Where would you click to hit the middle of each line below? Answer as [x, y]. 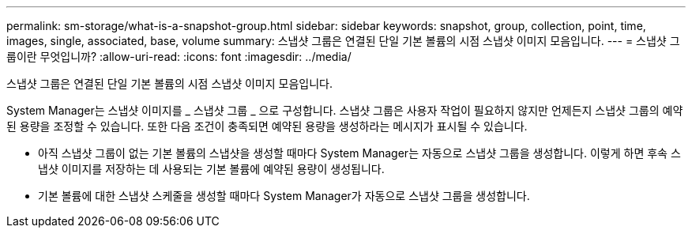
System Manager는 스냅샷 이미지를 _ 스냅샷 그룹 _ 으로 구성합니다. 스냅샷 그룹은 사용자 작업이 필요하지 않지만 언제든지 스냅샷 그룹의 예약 [345, 110]
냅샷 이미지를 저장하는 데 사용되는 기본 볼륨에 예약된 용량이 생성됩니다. [211, 169]
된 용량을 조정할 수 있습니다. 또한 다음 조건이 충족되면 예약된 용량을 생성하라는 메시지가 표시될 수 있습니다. [267, 126]
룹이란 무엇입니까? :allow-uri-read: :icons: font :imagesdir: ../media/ [179, 57]
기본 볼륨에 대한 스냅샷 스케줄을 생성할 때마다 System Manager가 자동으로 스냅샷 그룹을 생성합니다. [284, 196]
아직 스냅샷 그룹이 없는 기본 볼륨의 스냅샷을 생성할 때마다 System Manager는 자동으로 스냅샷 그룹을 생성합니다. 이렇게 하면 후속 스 [359, 153]
